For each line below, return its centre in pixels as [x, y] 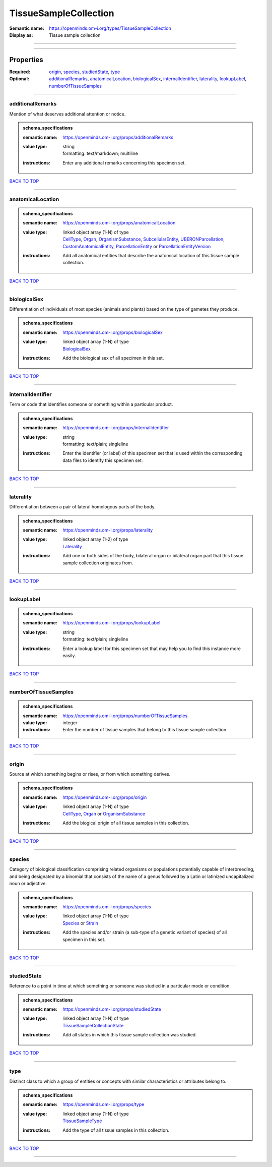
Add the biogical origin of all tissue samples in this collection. [126, 823]
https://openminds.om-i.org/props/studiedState [112, 1009]
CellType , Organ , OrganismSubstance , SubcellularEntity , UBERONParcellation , [144, 239]
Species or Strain [80, 923]
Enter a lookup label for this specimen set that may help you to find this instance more [152, 649]
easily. [69, 655]
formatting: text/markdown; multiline [100, 153]
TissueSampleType [82, 1121]
